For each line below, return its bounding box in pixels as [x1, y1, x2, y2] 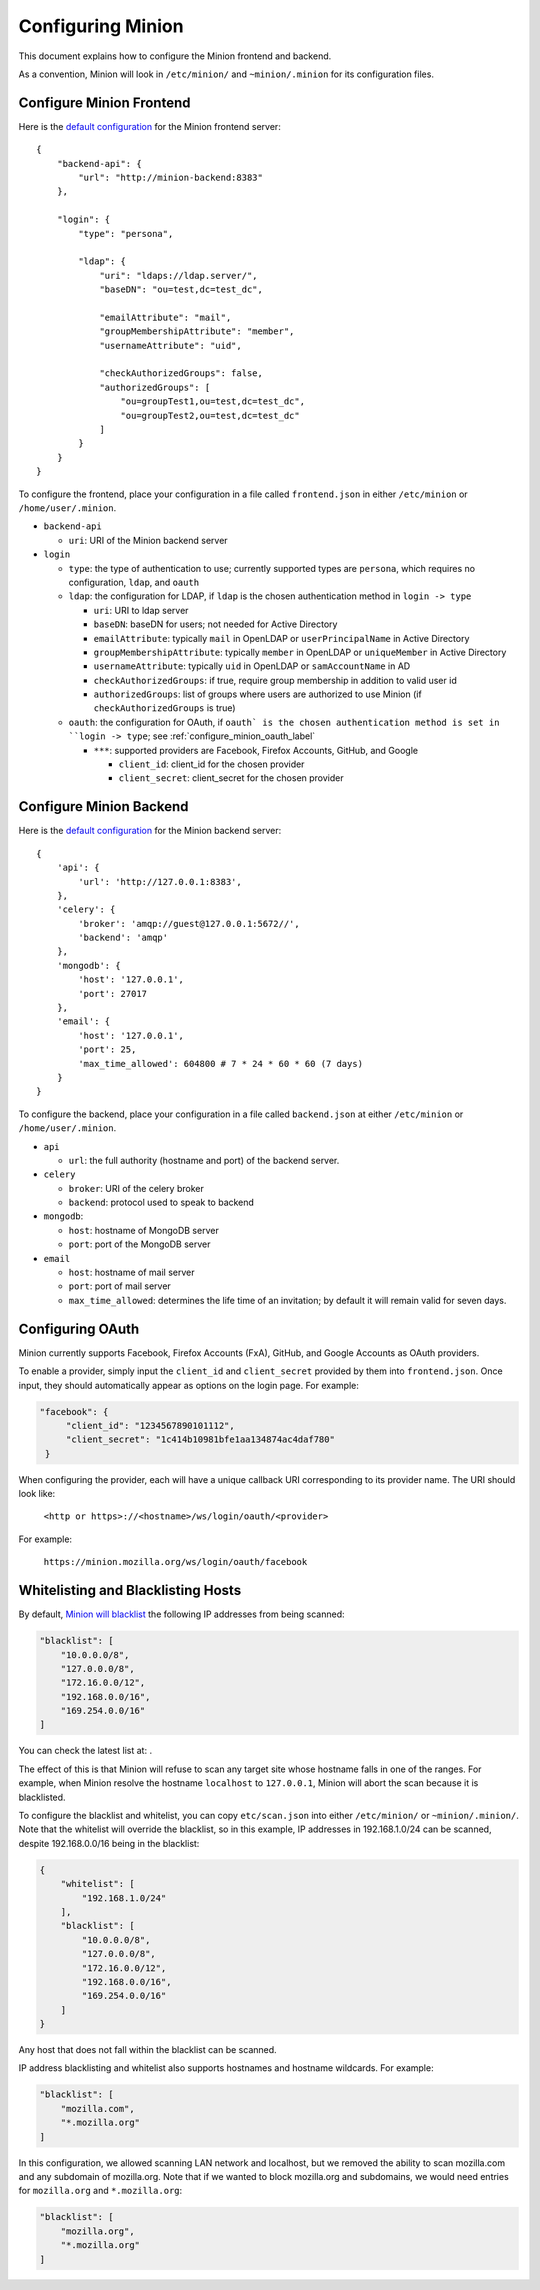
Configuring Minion [18, 15, 184, 37]
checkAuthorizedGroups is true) [93, 702, 236, 714]
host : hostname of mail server [68, 1266, 195, 1279]
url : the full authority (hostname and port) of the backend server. [68, 1154, 340, 1166]
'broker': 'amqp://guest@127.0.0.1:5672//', [78, 918, 300, 929]
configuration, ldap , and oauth [68, 576, 200, 588]
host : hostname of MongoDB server [68, 1224, 219, 1236]
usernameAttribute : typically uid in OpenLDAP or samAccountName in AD [93, 660, 411, 672]
